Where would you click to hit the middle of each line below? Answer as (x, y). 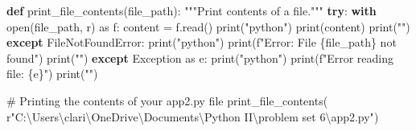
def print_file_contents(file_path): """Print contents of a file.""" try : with (192, 10)
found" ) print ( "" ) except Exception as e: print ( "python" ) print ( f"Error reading (200, 57)
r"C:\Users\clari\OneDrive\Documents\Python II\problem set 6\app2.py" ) (193, 116)
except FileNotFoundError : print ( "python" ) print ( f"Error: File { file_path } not (202, 42)
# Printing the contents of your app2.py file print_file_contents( (167, 100)
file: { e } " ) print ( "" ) (52, 74)
